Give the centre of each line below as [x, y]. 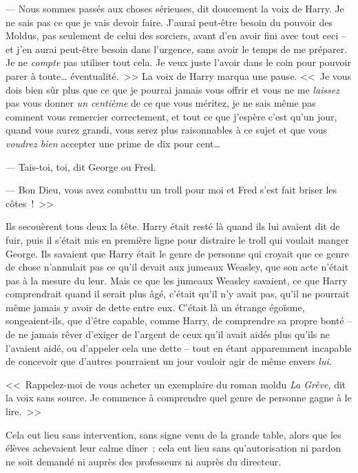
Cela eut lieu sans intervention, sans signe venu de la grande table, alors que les [173, 434]
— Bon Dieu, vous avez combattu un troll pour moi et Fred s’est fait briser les [171, 190]
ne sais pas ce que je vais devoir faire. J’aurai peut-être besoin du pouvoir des [169, 22]
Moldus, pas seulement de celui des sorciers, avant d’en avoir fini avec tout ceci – [176, 35]
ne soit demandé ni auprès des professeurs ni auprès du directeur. [144, 461]
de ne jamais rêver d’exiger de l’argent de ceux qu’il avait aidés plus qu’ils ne [168, 334]
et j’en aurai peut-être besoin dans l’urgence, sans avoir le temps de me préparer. [177, 49]
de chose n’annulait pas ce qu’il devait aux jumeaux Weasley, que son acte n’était [177, 267]
